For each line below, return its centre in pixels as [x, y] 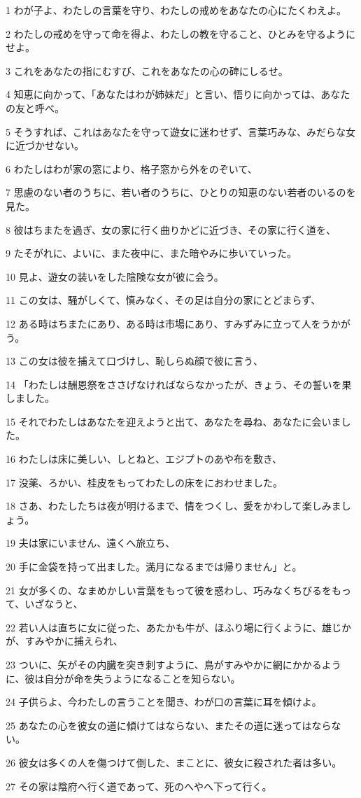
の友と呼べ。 [35, 107]
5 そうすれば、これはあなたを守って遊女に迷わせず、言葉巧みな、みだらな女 [180, 131]
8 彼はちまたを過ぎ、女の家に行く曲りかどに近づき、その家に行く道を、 [171, 229]
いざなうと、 [54, 604]
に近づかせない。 [45, 145]
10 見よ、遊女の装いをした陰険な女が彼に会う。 [115, 276]
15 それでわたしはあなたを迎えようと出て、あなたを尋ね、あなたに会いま [174, 421]
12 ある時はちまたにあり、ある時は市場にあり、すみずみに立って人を [163, 323]
